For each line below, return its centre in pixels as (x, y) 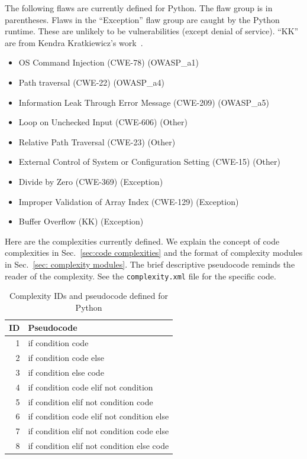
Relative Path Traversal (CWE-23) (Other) (97, 141)
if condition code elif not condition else (98, 416)
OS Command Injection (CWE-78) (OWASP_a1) (109, 62)
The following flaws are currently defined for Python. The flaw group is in (139, 8)
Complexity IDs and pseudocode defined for (89, 296)
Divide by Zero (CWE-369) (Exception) (91, 181)
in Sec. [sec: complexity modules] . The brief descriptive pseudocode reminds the (150, 264)
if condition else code (66, 372)
